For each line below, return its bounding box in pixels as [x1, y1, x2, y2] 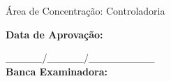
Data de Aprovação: [6, 27, 103, 41]
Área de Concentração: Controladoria [6, 3, 165, 17]
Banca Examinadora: [6, 64, 108, 78]
